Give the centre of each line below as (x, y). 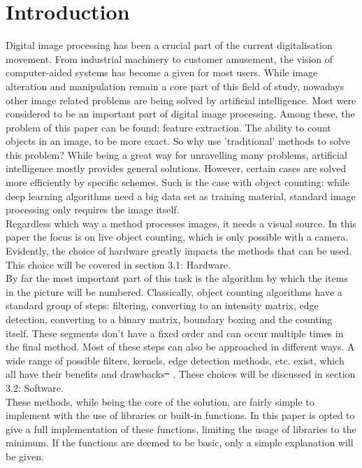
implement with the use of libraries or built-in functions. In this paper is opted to (180, 415)
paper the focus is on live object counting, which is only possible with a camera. (177, 237)
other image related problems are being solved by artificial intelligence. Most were (181, 100)
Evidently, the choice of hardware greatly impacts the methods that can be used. (179, 251)
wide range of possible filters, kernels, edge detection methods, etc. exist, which (175, 360)
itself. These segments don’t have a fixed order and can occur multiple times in (175, 333)
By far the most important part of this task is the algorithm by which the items (177, 278)
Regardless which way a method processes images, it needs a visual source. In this (181, 223)
